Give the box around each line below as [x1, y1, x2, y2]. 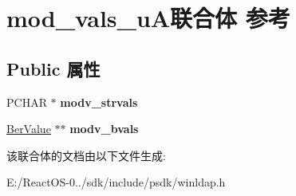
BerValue [6, 120, 51, 137]
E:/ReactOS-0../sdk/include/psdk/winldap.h [6, 174, 226, 190]
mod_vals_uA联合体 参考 [6, 2, 290, 34]
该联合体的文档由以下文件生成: [6, 147, 166, 163]
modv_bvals [69, 120, 139, 137]
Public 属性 [6, 56, 101, 80]
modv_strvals [60, 93, 138, 110]
